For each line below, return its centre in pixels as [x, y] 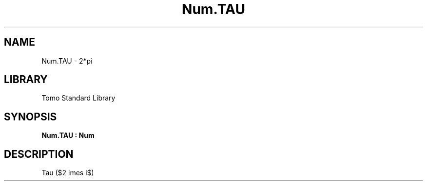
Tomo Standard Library [78, 98]
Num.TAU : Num [68, 135]
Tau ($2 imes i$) [68, 173]
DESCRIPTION [39, 154]
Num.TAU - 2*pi [67, 61]
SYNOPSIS [30, 117]
